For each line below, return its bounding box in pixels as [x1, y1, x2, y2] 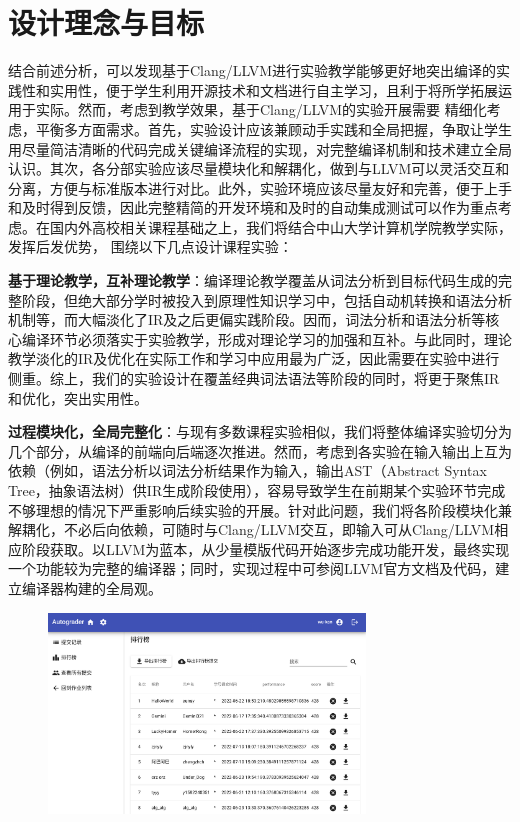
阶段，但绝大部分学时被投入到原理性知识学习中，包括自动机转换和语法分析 [21, 289, 512, 310]
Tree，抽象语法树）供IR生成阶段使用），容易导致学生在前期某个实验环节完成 [8, 480, 506, 500]
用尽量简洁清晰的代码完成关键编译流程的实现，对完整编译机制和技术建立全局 [8, 138, 512, 159]
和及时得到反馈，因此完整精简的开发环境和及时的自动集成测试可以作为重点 [8, 197, 498, 218]
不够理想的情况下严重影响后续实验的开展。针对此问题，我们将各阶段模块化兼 [8, 499, 512, 520]
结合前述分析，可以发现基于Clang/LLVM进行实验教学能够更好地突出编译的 [8, 60, 497, 81]
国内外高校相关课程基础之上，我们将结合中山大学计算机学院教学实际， [49, 216, 512, 237]
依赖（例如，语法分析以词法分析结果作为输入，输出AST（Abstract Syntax [8, 460, 487, 481]
